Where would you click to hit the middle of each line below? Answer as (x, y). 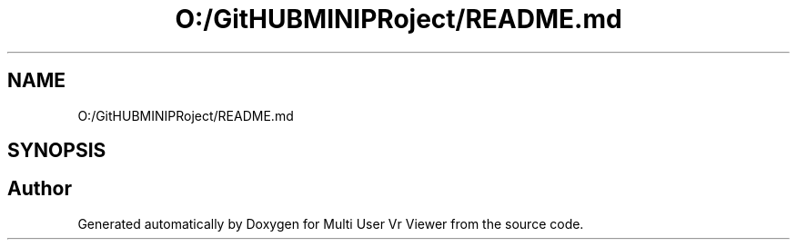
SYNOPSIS (57, 151)
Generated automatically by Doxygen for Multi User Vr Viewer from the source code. (331, 223)
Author (40, 189)
